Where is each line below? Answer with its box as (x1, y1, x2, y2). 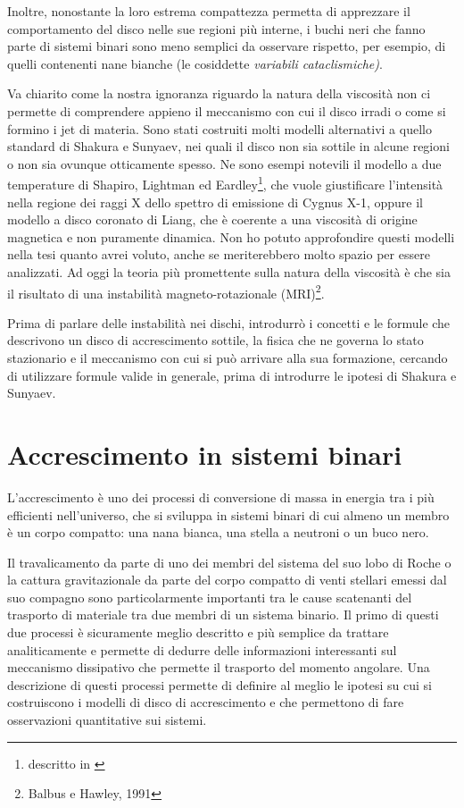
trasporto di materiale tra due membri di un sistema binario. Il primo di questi (7, 605, 439, 624)
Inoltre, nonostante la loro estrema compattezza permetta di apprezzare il (7, 2, 410, 20)
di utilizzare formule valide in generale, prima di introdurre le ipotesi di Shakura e (7, 366, 457, 384)
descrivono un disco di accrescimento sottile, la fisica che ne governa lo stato (7, 331, 424, 349)
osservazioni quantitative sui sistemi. (7, 711, 207, 729)
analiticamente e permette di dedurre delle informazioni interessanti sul (7, 640, 397, 659)
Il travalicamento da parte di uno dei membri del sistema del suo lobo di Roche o (7, 552, 452, 571)
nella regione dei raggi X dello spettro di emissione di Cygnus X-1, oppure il (7, 192, 423, 211)
